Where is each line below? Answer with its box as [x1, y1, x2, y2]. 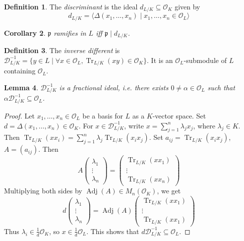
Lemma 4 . [4, 82, 39, 92]
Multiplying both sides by [4, 185, 82, 196]
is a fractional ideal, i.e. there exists [59, 82, 169, 92]
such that [207, 82, 235, 92]
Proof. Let [4, 110, 35, 120]
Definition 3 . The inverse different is [4, 45, 120, 56]
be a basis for [82, 110, 123, 120]
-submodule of [183, 55, 227, 65]
